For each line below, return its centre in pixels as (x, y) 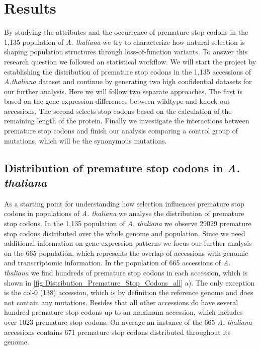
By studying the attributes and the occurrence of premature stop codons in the (126, 32)
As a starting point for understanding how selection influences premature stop (124, 203)
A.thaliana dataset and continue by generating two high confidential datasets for (128, 81)
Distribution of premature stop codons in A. (122, 167)
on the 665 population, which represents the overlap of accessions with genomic (126, 253)
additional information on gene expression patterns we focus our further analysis (128, 243)
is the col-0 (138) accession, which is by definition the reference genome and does (129, 292)
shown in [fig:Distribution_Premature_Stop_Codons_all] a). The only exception (129, 282)
